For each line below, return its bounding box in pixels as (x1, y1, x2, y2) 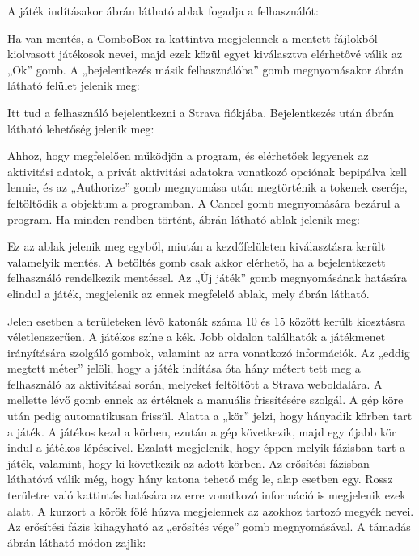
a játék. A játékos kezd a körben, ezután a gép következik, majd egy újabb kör (7, 423, 396, 440)
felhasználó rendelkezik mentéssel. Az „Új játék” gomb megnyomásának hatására (7, 269, 407, 286)
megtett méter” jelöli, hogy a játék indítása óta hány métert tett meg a (7, 360, 361, 377)
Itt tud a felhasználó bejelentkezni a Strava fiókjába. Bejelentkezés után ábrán (7, 103, 394, 120)
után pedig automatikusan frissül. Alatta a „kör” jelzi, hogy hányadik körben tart (7, 407, 413, 424)
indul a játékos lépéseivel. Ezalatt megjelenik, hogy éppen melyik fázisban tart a (7, 439, 406, 456)
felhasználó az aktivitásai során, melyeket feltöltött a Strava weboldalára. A (7, 375, 383, 392)
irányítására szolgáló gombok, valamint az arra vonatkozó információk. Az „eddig (7, 343, 410, 360)
